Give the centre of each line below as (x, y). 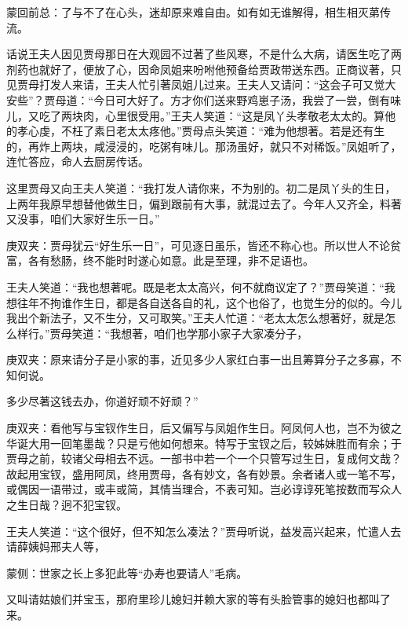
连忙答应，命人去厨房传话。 (78, 161)
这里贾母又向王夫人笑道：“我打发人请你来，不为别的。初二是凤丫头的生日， (201, 187)
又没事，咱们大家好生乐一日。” (83, 219)
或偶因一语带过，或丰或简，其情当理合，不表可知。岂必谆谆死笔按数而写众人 (204, 489)
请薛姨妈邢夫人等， (56, 546)
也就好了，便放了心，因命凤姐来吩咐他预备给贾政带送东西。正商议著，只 (215, 69)
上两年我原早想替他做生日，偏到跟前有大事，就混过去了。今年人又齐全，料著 (204, 203)
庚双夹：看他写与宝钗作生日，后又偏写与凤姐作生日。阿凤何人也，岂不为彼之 (204, 428)
